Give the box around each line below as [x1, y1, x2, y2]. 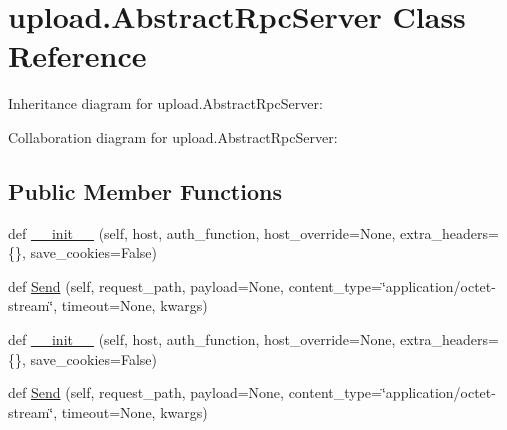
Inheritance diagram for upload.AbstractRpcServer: [8, 93, 323, 114]
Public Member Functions [8, 175, 282, 206]
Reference [8, 35, 147, 76]
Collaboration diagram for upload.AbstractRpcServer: [8, 126, 338, 147]
